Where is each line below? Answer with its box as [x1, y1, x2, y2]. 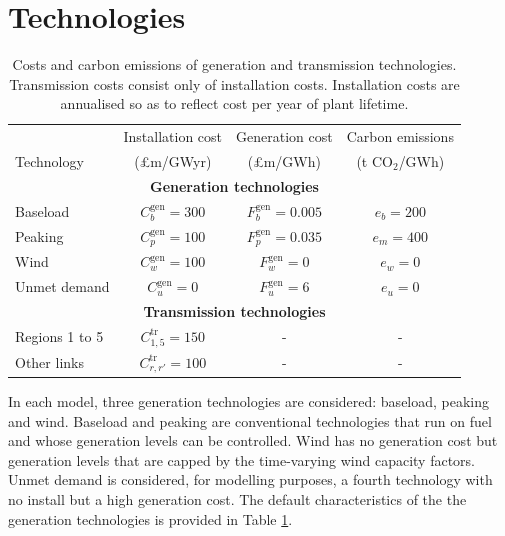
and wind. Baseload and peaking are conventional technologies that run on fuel [8, 410, 492, 431]
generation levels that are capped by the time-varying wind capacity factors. [8, 449, 475, 470]
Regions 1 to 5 [15, 326, 104, 347]
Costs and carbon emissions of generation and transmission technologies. [12, 54, 457, 75]
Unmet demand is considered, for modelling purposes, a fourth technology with [8, 469, 493, 490]
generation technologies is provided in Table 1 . [8, 508, 293, 529]
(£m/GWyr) [134, 151, 212, 171]
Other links [15, 352, 84, 373]
